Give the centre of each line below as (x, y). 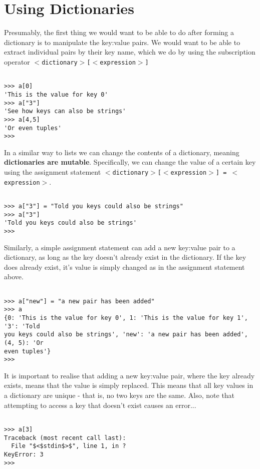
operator (17, 61)
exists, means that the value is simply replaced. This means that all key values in (129, 385)
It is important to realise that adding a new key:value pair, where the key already (129, 375)
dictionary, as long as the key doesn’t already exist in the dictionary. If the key (125, 257)
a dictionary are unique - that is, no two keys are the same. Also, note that (119, 395)
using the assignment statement (53, 172)
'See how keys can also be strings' (65, 111)
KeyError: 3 (24, 454)
